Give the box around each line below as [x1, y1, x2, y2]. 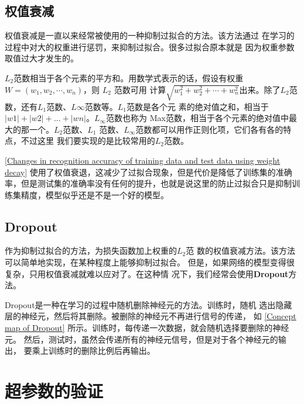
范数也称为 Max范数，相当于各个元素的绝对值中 [106, 112, 289, 124]
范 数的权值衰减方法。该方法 [186, 244, 295, 257]
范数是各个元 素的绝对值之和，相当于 [127, 100, 269, 112]
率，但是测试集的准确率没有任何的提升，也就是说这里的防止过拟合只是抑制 [5, 177, 292, 189]
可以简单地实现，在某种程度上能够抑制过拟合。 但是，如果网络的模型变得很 [5, 256, 295, 268]
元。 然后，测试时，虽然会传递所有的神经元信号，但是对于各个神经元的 [5, 333, 278, 345]
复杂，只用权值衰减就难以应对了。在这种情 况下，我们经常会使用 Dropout [5, 267, 289, 279]
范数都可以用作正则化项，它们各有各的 [135, 123, 283, 135]
